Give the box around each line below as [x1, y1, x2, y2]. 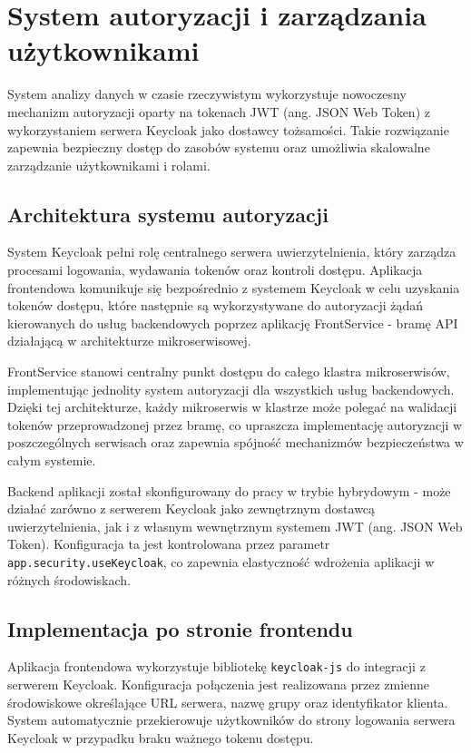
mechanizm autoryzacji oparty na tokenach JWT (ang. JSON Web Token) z [7, 102, 430, 121]
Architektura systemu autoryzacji [7, 200, 329, 228]
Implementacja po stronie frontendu [7, 614, 353, 642]
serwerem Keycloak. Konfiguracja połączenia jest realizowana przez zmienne [7, 675, 430, 694]
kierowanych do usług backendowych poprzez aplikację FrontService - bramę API [7, 313, 458, 332]
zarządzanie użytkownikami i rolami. [7, 155, 211, 174]
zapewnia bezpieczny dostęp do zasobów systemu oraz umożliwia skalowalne [7, 138, 430, 157]
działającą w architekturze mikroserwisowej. [7, 331, 251, 350]
